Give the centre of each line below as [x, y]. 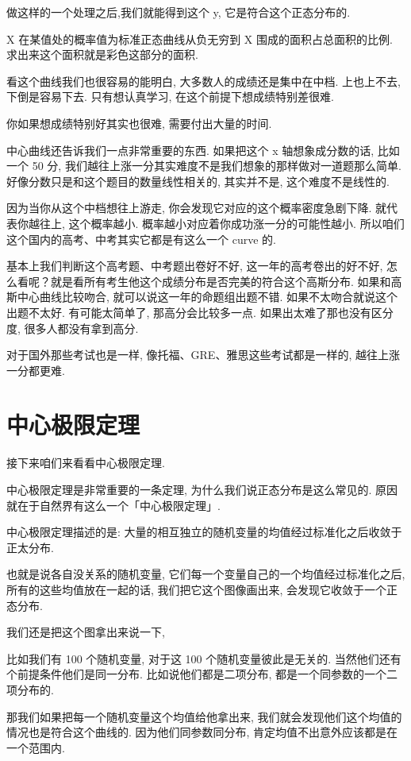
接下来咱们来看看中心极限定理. [86, 463]
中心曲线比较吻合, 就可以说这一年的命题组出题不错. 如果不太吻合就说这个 [207, 297]
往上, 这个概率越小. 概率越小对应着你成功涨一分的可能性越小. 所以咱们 [222, 223]
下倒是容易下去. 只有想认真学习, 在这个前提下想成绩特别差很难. [170, 97]
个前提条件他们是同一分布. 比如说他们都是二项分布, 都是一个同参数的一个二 [202, 674]
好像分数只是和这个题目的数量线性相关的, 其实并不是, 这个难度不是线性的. [198, 181]
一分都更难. [36, 370]
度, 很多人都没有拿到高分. [73, 328]
